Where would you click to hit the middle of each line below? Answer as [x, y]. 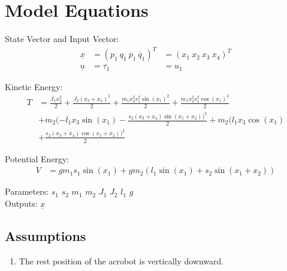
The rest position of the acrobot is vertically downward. [121, 260]
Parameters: [27, 191]
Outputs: [21, 203]
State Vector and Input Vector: [62, 39]
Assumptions [46, 235]
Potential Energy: [37, 158]
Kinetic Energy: [34, 86]
